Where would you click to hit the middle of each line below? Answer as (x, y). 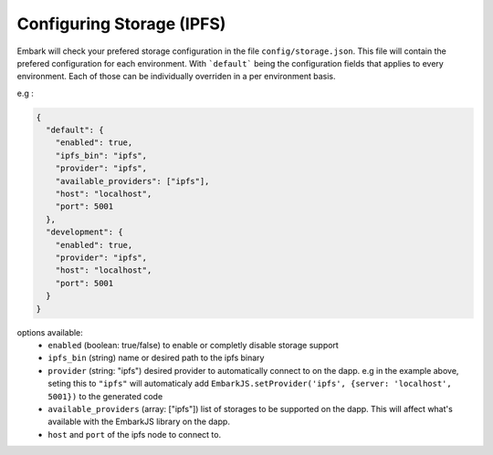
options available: (50, 332)
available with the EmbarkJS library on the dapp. (139, 422)
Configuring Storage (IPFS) (121, 24)
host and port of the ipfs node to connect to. (135, 434)
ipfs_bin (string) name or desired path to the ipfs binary (156, 358)
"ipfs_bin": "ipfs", (101, 155)
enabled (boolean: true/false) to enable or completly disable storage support (194, 345)
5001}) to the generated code (105, 396)
